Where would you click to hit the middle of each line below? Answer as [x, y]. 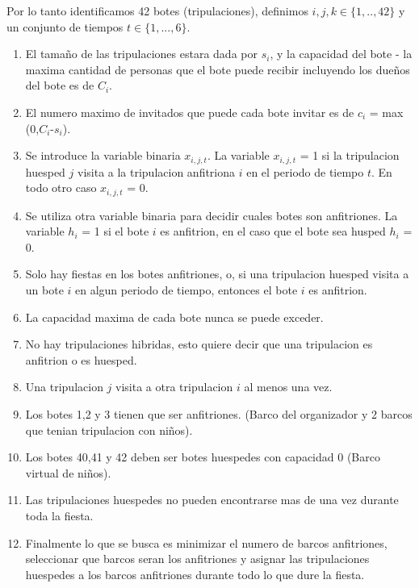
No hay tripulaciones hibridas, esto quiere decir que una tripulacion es [199, 344]
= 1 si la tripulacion [350, 155]
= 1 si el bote [115, 231]
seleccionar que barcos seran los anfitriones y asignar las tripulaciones [197, 559]
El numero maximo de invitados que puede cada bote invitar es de [190, 112]
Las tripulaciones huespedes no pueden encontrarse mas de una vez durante [212, 500]
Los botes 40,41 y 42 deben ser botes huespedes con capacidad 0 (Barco [203, 457]
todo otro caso [61, 188]
